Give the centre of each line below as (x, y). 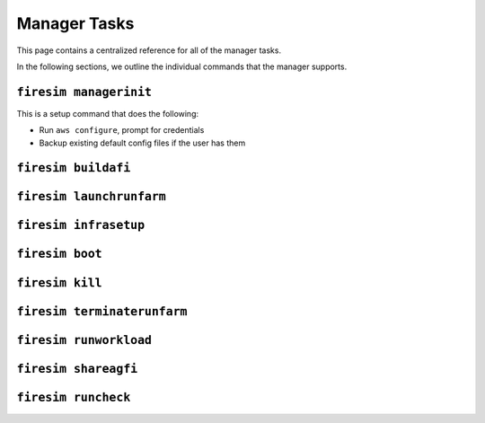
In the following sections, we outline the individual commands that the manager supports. (182, 66)
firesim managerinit (84, 92)
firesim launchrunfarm (91, 197)
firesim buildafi (74, 168)
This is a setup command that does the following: (108, 113)
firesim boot (59, 254)
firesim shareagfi (77, 369)
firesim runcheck (74, 397)
